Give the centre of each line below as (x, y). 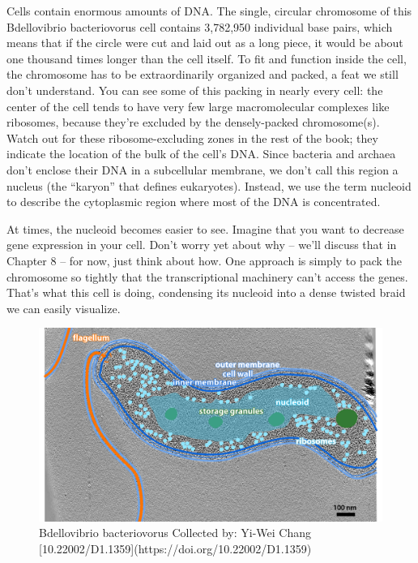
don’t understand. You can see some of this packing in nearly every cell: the (195, 90)
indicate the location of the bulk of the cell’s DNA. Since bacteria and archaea (201, 154)
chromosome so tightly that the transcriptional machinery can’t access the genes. (207, 276)
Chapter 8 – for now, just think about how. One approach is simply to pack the (205, 260)
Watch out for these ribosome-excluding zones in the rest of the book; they (192, 138)
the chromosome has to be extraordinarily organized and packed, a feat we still (203, 74)
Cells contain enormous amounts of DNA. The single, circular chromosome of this (209, 11)
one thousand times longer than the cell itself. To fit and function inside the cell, (207, 58)
